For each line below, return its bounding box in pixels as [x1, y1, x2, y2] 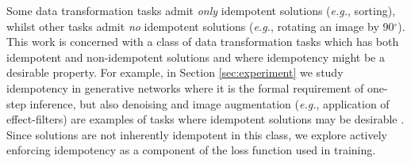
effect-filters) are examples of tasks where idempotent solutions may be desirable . [6, 111, 405, 127]
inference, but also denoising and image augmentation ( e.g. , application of [29, 95, 390, 112]
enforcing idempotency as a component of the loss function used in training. [6, 142, 376, 158]
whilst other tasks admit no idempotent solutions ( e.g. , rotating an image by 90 [6, 17, 394, 34]
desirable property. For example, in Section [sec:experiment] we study [6, 64, 344, 81]
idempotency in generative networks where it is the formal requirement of [6, 79, 364, 96]
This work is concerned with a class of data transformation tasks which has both [6, 33, 399, 50]
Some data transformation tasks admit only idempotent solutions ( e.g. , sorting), [6, 2, 396, 18]
